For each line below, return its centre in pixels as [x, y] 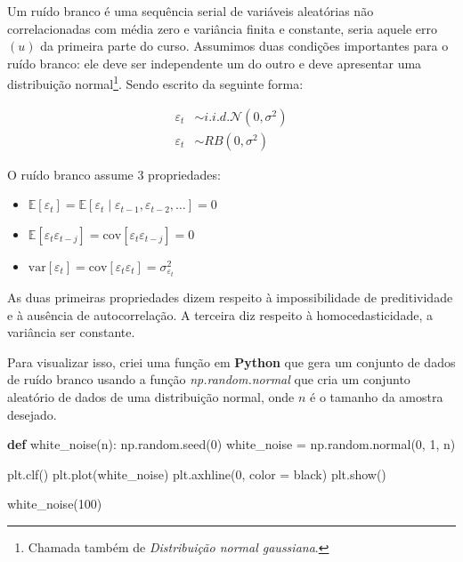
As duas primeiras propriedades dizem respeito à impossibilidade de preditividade [230, 297]
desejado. [32, 414]
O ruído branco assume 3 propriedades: [114, 174]
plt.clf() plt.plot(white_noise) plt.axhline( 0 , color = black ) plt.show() [197, 474]
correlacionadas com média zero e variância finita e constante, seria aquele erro [223, 28]
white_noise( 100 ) [55, 504]
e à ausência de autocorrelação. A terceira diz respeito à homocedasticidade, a [220, 314]
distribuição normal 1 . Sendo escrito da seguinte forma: [155, 83]
